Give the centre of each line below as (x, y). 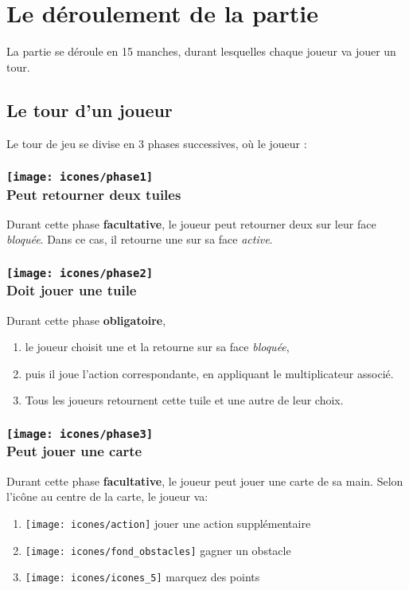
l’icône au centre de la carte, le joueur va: (107, 496)
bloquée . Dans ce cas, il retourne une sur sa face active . (140, 239)
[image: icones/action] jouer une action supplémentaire (168, 523)
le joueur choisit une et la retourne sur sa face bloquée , (157, 347)
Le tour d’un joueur (90, 109)
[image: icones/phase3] (80, 434)
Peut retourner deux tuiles (94, 194)
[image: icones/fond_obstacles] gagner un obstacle (158, 550)
